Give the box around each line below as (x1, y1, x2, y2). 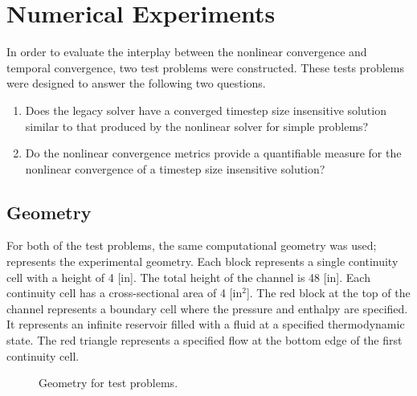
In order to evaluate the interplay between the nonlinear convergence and (6, 43, 367, 60)
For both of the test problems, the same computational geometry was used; (6, 237, 377, 254)
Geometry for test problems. (39, 374, 178, 391)
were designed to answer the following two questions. (6, 75, 266, 92)
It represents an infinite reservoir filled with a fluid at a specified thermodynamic (6, 316, 405, 333)
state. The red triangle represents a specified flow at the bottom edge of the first (6, 332, 403, 349)
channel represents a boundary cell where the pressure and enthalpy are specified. (6, 300, 408, 316)
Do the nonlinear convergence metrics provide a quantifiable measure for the (25, 145, 402, 161)
